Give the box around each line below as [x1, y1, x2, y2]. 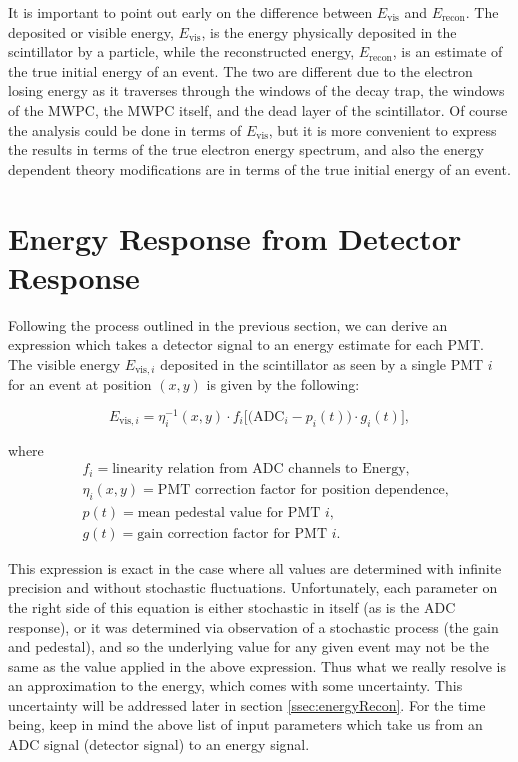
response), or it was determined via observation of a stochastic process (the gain [8, 616, 499, 637]
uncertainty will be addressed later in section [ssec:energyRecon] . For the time [8, 694, 486, 715]
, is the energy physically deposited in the [201, 21, 457, 42]
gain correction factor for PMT [137, 526, 328, 541]
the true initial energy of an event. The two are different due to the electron [8, 60, 473, 81]
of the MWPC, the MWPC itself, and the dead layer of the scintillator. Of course [8, 99, 508, 120]
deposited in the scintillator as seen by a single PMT [160, 353, 484, 374]
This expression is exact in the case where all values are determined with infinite [8, 557, 502, 578]
